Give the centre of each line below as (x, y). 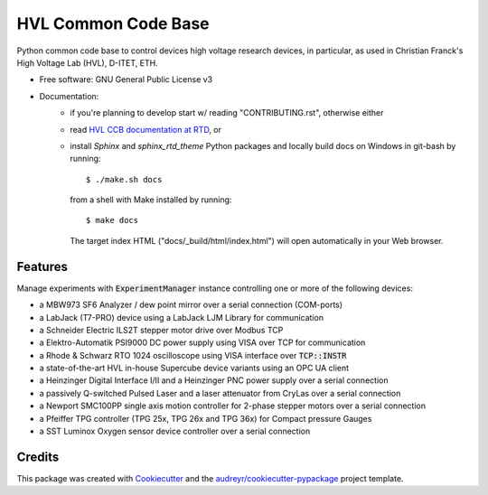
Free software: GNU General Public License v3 (126, 79)
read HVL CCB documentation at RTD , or (145, 129)
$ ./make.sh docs (124, 179)
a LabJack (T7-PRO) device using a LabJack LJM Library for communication (182, 317)
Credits (38, 457)
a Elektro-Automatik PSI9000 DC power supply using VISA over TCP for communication (202, 342)
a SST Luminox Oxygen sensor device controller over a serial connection (175, 431)
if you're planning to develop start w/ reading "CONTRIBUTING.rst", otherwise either (227, 113)
